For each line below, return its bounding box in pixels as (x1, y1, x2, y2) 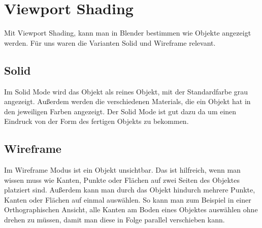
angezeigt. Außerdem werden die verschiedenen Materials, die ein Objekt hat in (4, 96, 251, 107)
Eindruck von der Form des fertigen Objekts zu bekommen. (4, 116, 189, 126)
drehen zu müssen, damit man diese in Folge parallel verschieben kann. (4, 214, 225, 225)
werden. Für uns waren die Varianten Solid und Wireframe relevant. (4, 37, 216, 48)
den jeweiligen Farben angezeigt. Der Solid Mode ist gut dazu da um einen (4, 106, 237, 116)
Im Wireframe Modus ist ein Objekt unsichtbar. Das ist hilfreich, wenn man (4, 165, 241, 175)
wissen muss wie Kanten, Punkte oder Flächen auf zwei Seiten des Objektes (4, 174, 240, 185)
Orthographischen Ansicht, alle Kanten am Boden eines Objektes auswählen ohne (4, 204, 258, 215)
